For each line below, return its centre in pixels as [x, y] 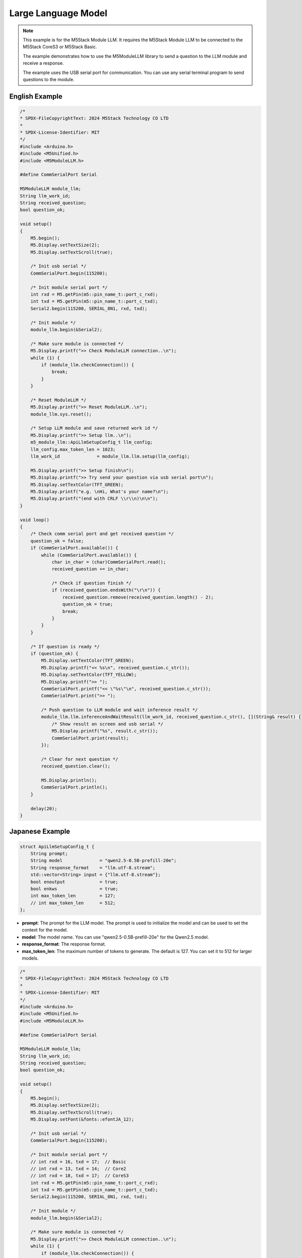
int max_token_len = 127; [73, 896]
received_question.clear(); [76, 766]
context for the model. [45, 930]
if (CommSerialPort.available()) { [74, 548]
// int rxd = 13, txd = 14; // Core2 [78, 1168]
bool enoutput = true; [74, 882]
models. [30, 958]
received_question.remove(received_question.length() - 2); [138, 597]
